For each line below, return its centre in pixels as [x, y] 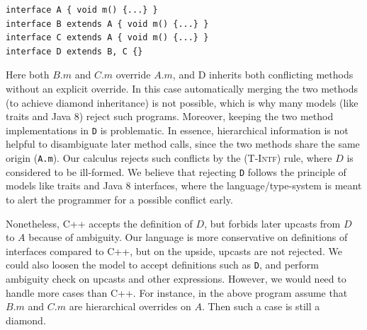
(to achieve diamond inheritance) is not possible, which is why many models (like [182, 102]
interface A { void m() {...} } [82, 10]
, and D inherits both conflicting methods [263, 75]
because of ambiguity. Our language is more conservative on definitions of [188, 237]
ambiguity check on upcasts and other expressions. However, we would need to [176, 278]
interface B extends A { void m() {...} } [107, 24]
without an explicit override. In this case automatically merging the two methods [182, 88]
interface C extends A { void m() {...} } [107, 38]
